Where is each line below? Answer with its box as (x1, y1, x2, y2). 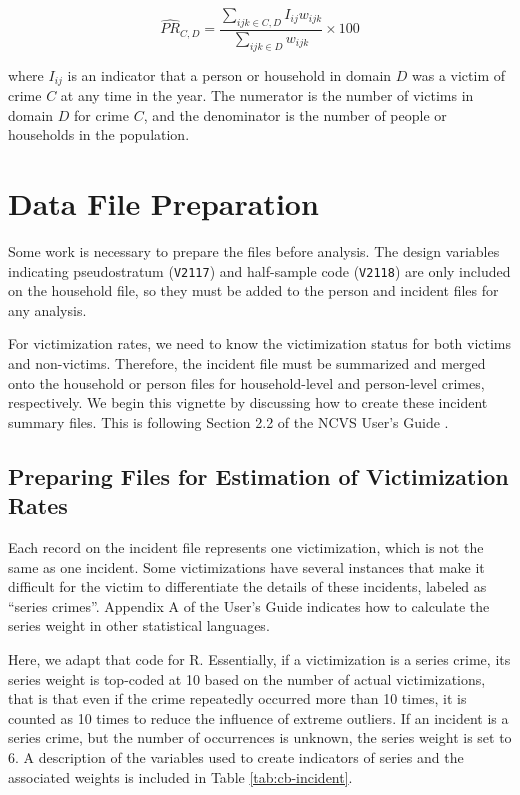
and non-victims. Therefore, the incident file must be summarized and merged (8, 353, 486, 374)
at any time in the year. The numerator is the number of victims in (60, 85, 474, 106)
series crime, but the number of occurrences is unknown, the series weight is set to (8, 727, 512, 748)
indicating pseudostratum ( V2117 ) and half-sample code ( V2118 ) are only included (8, 260, 511, 281)
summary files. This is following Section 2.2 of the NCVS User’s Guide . (8, 411, 449, 432)
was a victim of (412, 64, 506, 85)
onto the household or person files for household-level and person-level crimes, (8, 372, 485, 393)
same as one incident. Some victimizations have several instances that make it (8, 556, 485, 577)
